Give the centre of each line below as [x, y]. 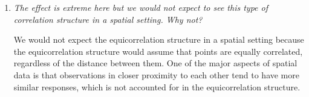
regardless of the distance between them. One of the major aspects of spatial [155, 63]
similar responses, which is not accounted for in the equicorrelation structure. [157, 86]
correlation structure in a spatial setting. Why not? [108, 19]
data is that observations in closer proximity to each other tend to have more [156, 74]
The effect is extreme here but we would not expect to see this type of [141, 7]
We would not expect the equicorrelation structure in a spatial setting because [159, 39]
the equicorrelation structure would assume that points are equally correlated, [158, 51]
